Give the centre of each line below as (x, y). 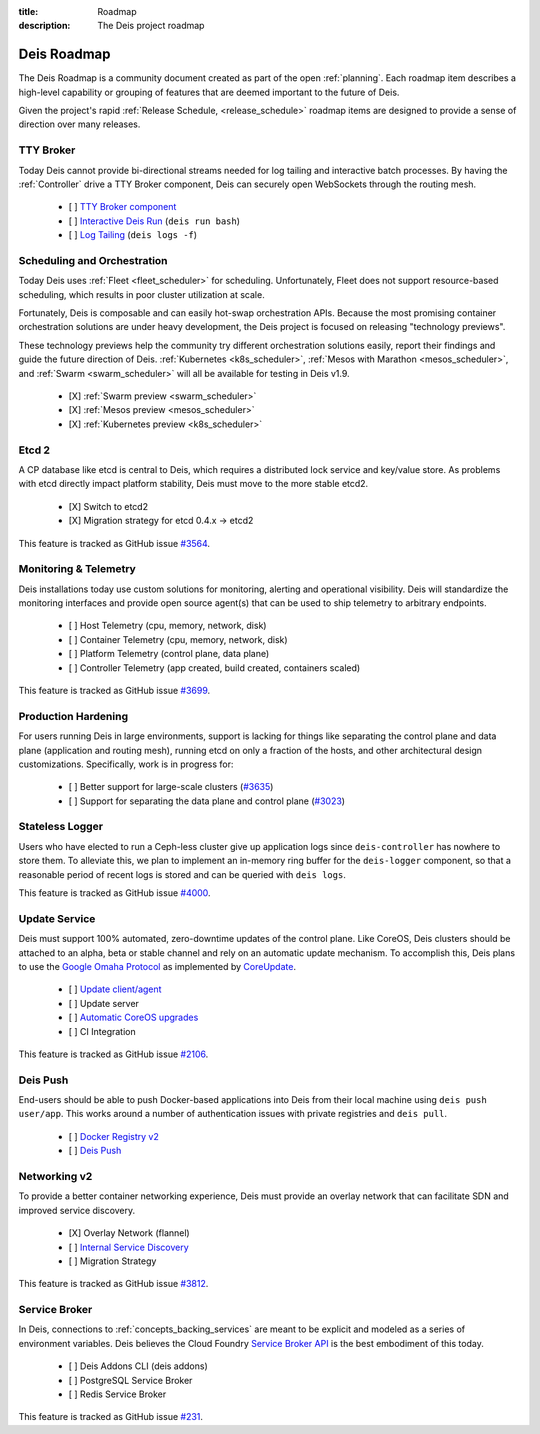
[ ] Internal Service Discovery (128, 1247)
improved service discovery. (77, 1210)
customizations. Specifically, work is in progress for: (126, 764)
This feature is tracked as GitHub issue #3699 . (114, 691)
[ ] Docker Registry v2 (113, 1136)
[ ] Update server (104, 1003)
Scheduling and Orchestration (93, 260)
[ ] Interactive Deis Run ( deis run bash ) (154, 221)
